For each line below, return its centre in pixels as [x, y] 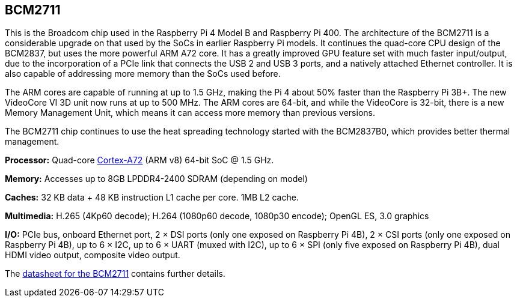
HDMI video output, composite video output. [93, 255]
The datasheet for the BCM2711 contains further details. [115, 274]
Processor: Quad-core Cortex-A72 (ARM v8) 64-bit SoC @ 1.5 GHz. [139, 160]
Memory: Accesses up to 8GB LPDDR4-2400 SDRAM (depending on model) [156, 179]
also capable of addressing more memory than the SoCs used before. [143, 74]
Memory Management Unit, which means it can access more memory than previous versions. [190, 113]
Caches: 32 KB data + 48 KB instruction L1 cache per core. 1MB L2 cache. [152, 198]
